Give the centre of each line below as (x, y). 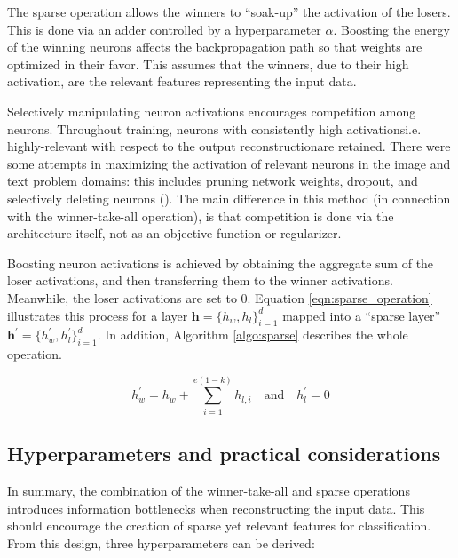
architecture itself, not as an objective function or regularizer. (174, 233)
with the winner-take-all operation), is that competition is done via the (201, 215)
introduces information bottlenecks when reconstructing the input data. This (216, 508)
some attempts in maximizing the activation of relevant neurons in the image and (229, 163)
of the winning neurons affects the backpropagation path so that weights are (215, 47)
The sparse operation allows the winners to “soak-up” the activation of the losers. (229, 12)
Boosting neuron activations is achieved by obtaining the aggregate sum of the (221, 263)
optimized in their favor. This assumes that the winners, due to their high (208, 64)
